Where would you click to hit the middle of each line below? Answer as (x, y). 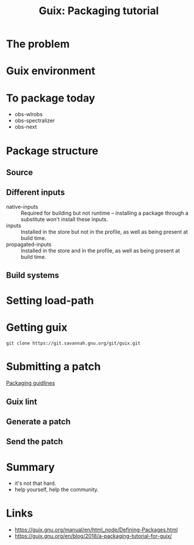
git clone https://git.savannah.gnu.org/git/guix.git (73, 343)
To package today (51, 98)
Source (20, 172)
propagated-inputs (29, 244)
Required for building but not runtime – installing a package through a (105, 213)
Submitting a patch (53, 367)
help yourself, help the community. (56, 490)
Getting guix (37, 328)
